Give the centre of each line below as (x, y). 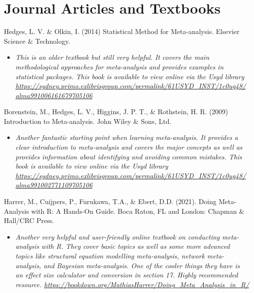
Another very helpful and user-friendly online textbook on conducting (118, 236)
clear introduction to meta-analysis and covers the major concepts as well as (129, 147)
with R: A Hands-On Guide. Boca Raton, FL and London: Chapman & (138, 211)
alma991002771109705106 (54, 185)
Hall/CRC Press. (29, 220)
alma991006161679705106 (54, 95)
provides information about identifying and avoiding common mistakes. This (129, 156)
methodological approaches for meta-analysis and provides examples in (119, 66)
